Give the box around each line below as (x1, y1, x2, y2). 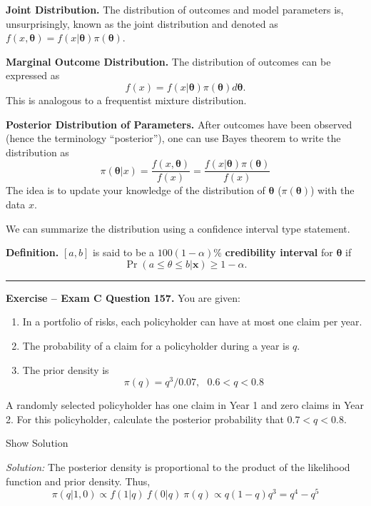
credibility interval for (225, 245, 333, 260)
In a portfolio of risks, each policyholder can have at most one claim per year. (22, 314, 362, 329)
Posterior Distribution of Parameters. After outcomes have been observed (6, 116, 352, 131)
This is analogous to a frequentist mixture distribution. (6, 92, 247, 107)
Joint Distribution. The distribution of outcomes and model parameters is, (6, 2, 344, 16)
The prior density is (22, 362, 109, 377)
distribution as (6, 144, 69, 159)
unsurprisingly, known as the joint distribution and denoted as (6, 16, 278, 31)
